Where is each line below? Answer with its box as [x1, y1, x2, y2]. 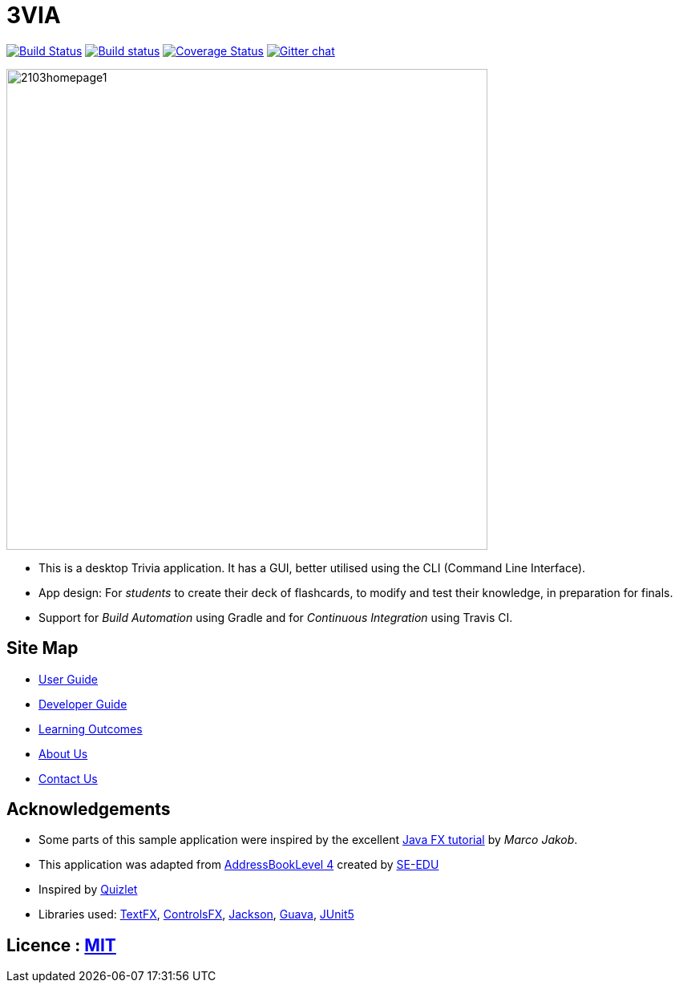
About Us [38, 746, 88, 761]
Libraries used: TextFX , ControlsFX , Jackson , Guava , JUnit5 [38, 907, 354, 922]
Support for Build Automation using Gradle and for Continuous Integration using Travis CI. [38, 610, 513, 624]
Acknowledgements [6, 799, 171, 820]
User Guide [38, 672, 99, 686]
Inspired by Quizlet [38, 882, 138, 897]
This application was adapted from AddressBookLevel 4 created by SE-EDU [38, 858, 439, 872]
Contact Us [38, 771, 98, 785]
